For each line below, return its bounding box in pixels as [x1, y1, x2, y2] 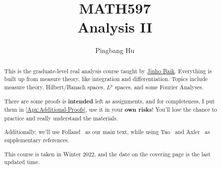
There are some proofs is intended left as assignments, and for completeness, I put [4, 97, 215, 105]
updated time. [4, 158, 40, 166]
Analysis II [77, 17, 153, 37]
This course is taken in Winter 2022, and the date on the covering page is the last [4, 150, 211, 158]
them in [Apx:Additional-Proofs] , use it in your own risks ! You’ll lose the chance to [4, 105, 217, 114]
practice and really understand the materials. [4, 114, 118, 122]
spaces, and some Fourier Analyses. [114, 83, 204, 91]
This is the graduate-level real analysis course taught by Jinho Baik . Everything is [4, 67, 212, 75]
